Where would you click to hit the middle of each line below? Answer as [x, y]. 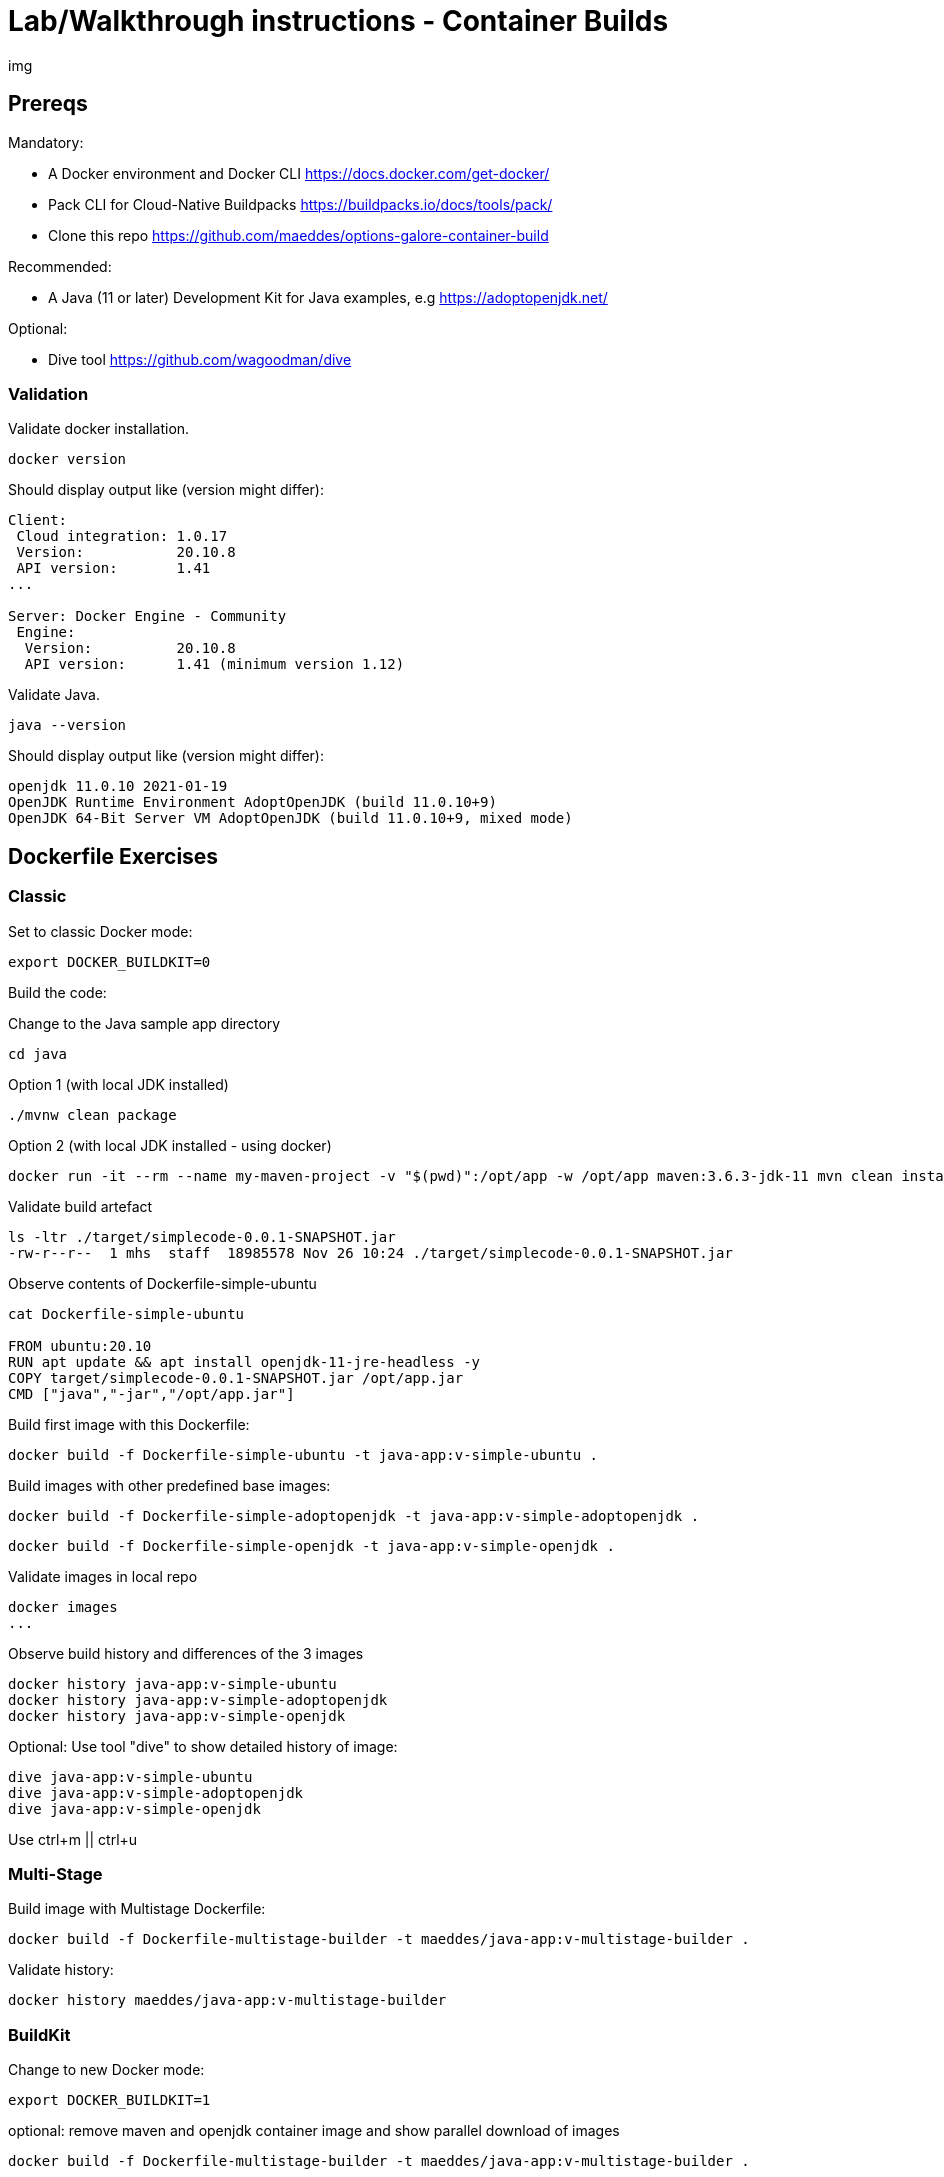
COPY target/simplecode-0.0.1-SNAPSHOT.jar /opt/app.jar [236, 1377]
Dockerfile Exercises [113, 856]
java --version [67, 725]
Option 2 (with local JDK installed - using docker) [170, 1145]
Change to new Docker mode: [106, 2070]
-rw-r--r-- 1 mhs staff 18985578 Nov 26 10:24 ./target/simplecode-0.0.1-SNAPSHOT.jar [370, 1252]
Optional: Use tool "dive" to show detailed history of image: [203, 1746]
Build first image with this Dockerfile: [129, 1424]
